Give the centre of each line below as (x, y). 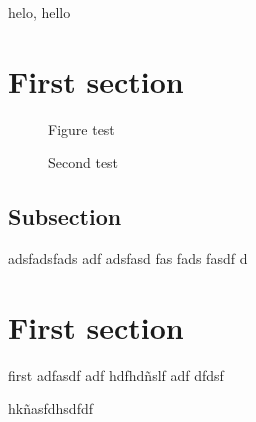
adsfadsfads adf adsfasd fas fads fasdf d (128, 258)
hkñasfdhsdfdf (50, 408)
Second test (83, 162)
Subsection (65, 216)
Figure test (81, 128)
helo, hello (39, 12)
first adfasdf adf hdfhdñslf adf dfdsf (116, 374)
